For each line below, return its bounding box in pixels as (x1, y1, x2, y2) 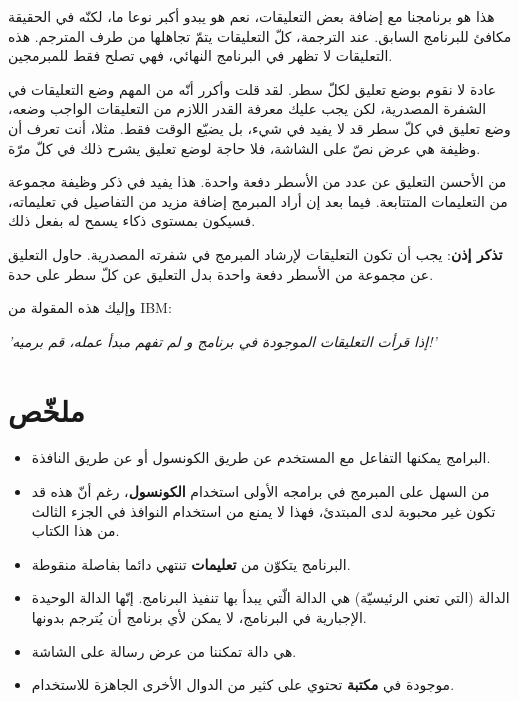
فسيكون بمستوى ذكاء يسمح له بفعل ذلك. (8, 210, 256, 231)
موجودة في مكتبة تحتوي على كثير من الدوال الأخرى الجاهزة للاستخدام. (31, 674, 455, 695)
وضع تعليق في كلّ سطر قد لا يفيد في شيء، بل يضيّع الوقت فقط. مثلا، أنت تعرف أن (8, 117, 511, 138)
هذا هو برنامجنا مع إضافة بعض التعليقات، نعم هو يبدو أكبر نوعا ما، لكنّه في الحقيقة (8, 6, 495, 26)
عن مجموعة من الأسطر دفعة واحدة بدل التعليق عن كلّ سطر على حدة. (8, 263, 434, 284)
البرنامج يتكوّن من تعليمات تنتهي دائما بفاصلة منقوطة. (31, 553, 351, 574)
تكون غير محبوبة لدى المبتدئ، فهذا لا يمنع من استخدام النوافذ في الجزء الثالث (31, 500, 496, 521)
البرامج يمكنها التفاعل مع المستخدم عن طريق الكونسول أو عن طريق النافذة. (31, 447, 491, 468)
